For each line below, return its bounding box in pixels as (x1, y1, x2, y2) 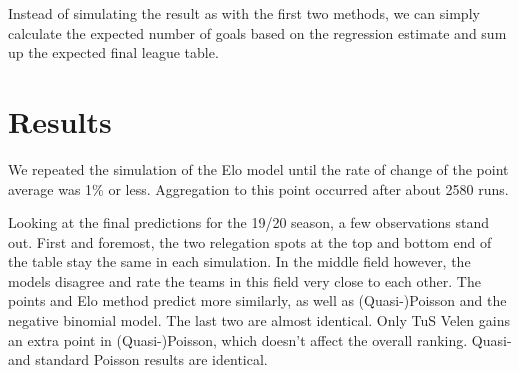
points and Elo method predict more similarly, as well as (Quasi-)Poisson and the (8, 290, 507, 311)
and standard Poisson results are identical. (8, 349, 268, 370)
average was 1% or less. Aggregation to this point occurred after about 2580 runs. (8, 178, 509, 199)
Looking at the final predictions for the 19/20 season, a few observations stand (8, 212, 490, 233)
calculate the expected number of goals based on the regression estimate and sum (8, 22, 507, 43)
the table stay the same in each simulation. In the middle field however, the (8, 251, 471, 272)
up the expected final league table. (8, 42, 219, 63)
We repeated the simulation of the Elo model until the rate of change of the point (8, 158, 509, 179)
